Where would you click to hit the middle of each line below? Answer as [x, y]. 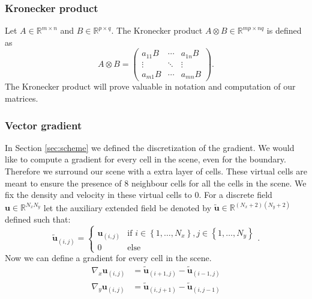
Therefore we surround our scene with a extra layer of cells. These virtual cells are [156, 171]
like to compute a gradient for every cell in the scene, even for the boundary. [145, 159]
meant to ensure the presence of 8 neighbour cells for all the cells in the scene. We [156, 183]
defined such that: [38, 219]
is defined [284, 30]
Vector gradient [43, 125]
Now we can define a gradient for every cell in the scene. [108, 258]
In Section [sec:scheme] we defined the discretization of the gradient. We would [150, 147]
